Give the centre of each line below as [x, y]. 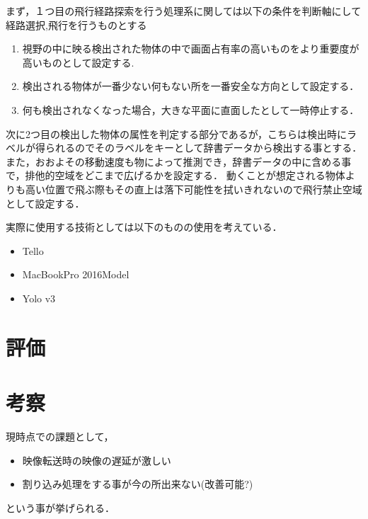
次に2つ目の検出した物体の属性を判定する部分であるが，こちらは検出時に [177, 133]
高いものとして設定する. [78, 62]
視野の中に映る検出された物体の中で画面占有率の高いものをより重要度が [191, 49]
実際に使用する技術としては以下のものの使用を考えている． [144, 227]
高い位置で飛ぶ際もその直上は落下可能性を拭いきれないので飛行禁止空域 [194, 189]
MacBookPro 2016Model [76, 274]
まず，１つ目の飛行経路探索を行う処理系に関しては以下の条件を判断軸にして [184, 11]
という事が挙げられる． [60, 507]
